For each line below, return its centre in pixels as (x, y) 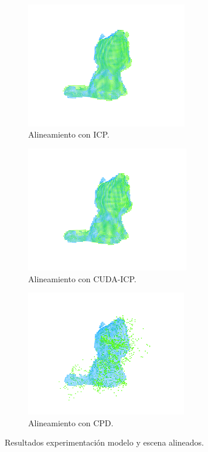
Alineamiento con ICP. (69, 134)
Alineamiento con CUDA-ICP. (82, 278)
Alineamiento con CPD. (71, 422)
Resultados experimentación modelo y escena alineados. (105, 442)
